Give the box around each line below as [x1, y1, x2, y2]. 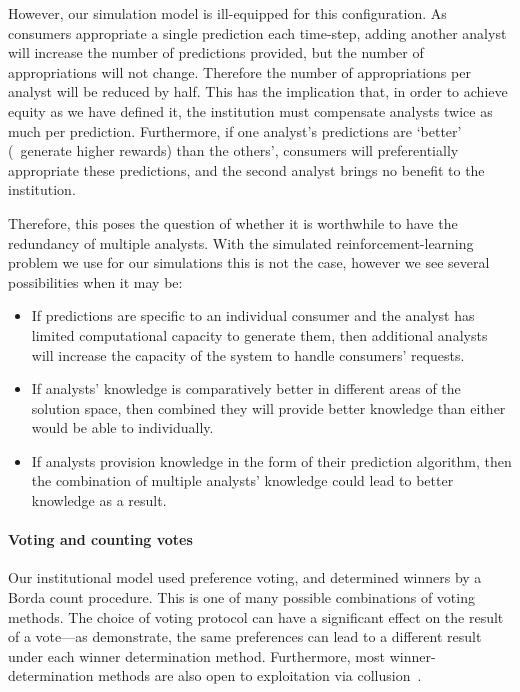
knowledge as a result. [31, 490, 167, 511]
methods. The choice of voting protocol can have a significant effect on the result [8, 606, 504, 627]
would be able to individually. [31, 417, 214, 438]
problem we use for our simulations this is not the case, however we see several [8, 252, 490, 273]
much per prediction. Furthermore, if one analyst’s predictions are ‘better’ [8, 120, 462, 141]
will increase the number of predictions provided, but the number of [8, 42, 424, 63]
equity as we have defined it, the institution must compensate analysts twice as [8, 100, 493, 121]
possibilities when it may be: [8, 271, 183, 292]
